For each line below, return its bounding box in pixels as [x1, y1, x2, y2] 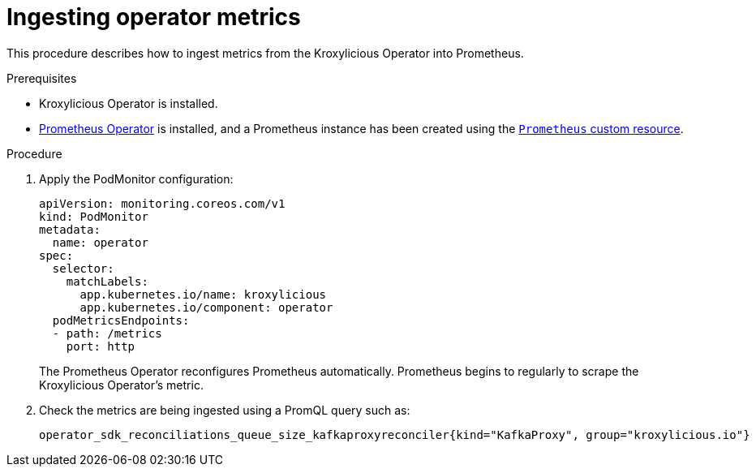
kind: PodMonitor [39, 209, 148, 223]
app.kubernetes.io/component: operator [79, 300, 333, 314]
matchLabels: [66, 274, 148, 288]
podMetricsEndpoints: [52, 313, 190, 327]
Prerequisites [6, 71, 77, 85]
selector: [52, 261, 114, 275]
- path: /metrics [52, 326, 162, 340]
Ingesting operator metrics [6, 3, 301, 31]
